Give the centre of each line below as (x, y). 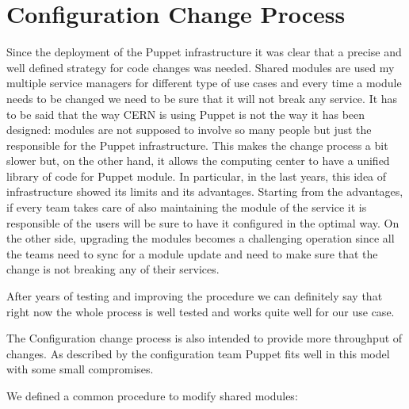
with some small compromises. (80, 369)
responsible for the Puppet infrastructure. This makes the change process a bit (197, 145)
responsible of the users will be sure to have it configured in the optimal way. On (203, 222)
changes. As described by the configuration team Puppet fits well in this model (198, 353)
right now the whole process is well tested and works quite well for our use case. (201, 311)
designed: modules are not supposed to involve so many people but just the (189, 130)
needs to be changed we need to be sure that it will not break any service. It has (202, 98)
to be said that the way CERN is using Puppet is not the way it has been (186, 114)
